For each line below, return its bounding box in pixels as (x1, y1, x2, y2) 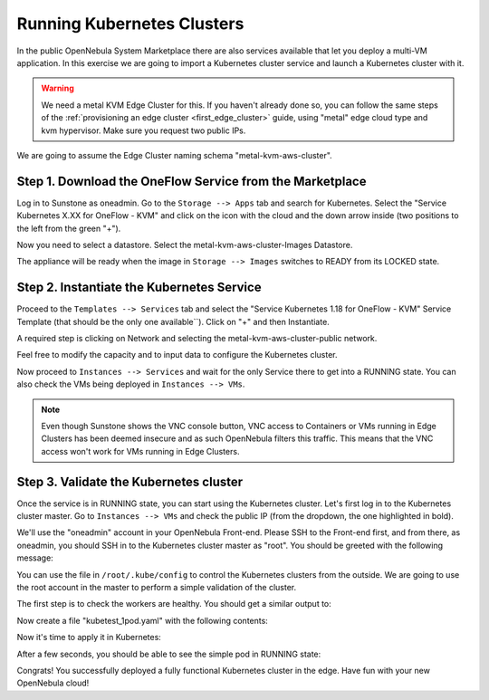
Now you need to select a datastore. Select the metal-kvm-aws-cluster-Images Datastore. (16, 239, 353, 250)
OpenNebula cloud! (16, 677, 90, 688)
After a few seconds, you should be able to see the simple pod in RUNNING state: (16, 648, 321, 659)
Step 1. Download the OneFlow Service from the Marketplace (16, 173, 367, 189)
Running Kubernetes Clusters (16, 14, 244, 34)
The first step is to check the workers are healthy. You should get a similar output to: (16, 599, 332, 609)
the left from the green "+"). (16, 223, 121, 234)
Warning (41, 82, 74, 94)
